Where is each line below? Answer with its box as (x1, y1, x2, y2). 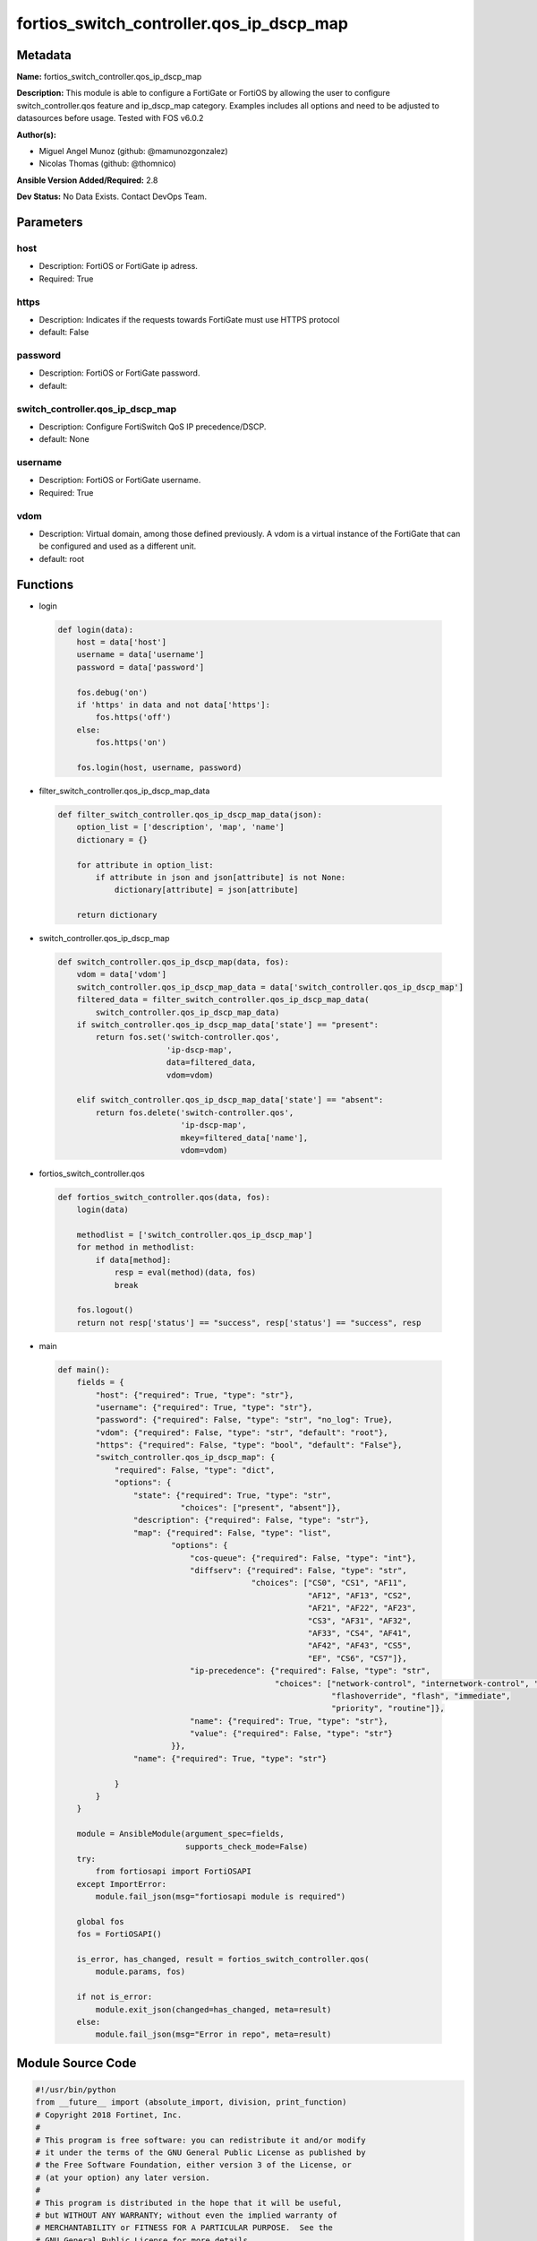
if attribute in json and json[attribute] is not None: (95, 872, 346, 882)
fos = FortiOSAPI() (76, 1929, 163, 1940)
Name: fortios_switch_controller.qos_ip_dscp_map (16, 72, 202, 82)
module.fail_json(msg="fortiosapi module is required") (95, 1891, 346, 1902)
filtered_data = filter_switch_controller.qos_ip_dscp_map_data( (76, 995, 370, 1005)
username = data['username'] (76, 650, 205, 660)
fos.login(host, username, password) (76, 762, 243, 773)
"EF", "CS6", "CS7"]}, (307, 1653, 407, 1663)
